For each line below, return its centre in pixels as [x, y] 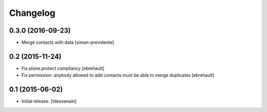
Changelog [32, 13]
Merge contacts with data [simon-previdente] [68, 43]
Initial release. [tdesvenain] [49, 101]
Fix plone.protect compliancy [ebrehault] [63, 68]
